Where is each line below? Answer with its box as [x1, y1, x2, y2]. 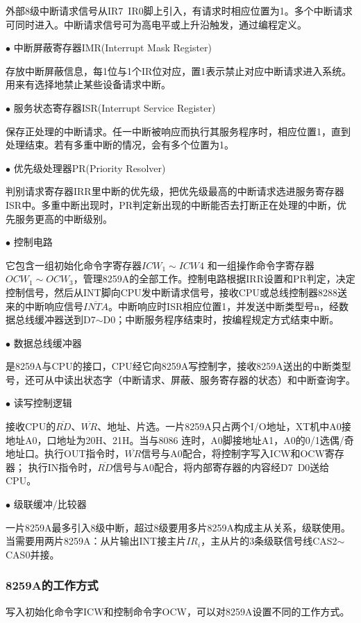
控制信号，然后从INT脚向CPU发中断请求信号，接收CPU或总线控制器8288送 [6, 284, 347, 299]
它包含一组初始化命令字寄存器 [6, 257, 142, 272]
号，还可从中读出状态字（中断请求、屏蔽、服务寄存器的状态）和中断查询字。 [6, 372, 355, 386]
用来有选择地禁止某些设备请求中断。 [6, 77, 171, 92]
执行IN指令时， [28, 459, 98, 474]
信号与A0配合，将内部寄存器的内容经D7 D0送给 [112, 459, 330, 474]
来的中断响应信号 [6, 298, 83, 313]
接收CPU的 [6, 419, 56, 434]
